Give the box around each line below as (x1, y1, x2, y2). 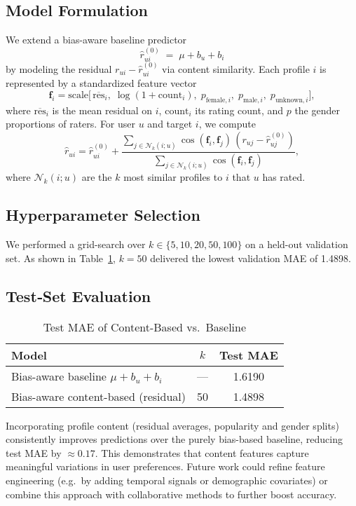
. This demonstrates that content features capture (95, 445, 309, 460)
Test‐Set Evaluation (6, 285, 151, 306)
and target (147, 116, 193, 131)
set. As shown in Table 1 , (6, 250, 116, 265)
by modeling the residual (6, 61, 112, 76)
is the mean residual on (52, 102, 153, 117)
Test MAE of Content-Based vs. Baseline (43, 318, 247, 335)
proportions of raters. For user (6, 116, 136, 131)
